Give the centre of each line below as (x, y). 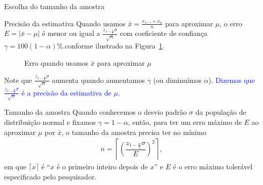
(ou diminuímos (177, 80)
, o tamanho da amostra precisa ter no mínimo (134, 132)
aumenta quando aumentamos (98, 80)
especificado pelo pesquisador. (50, 176)
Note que (18, 80)
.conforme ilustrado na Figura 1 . (114, 46)
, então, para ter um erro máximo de (185, 122)
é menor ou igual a (71, 33)
